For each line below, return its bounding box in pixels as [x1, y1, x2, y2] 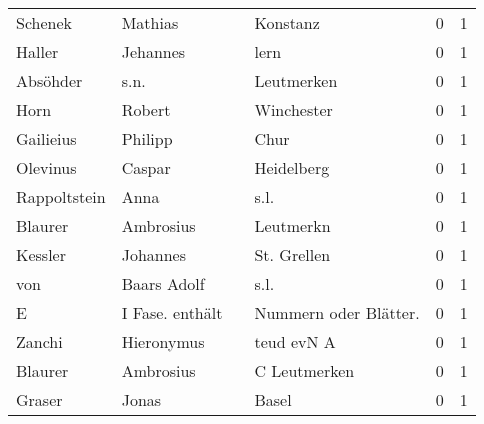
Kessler [16, 243, 66, 266]
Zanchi [16, 330, 63, 353]
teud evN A [254, 330, 336, 353]
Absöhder [16, 69, 83, 92]
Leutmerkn [254, 214, 331, 237]
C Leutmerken [254, 359, 355, 382]
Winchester [254, 98, 333, 121]
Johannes [121, 243, 186, 266]
